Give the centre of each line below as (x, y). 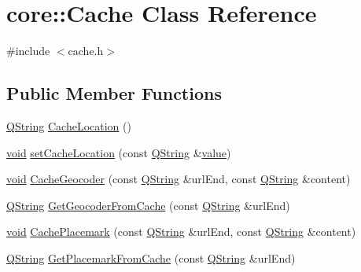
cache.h (86, 51)
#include (28, 51)
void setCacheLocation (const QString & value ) (119, 152)
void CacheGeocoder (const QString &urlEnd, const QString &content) (179, 179)
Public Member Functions (114, 93)
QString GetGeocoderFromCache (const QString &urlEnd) (148, 205)
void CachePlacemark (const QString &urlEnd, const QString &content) (181, 232)
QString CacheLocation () (69, 125)
